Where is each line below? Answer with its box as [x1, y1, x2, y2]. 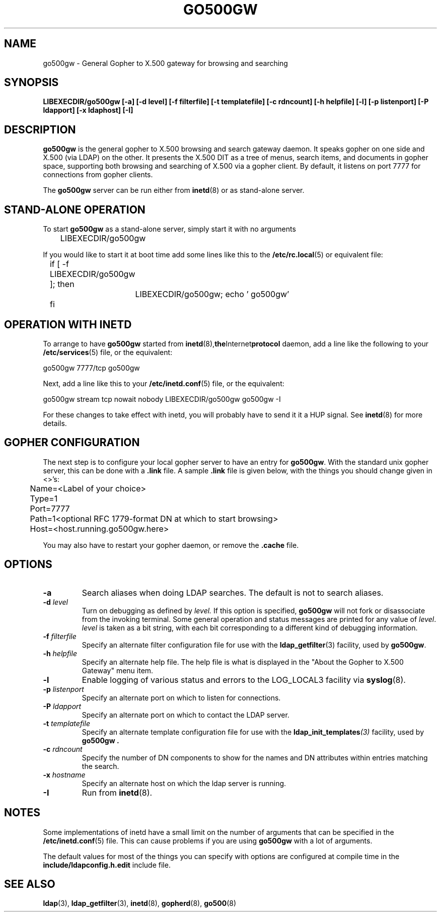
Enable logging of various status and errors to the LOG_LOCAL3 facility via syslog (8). [82, 674, 406, 685]
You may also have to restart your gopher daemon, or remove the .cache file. [43, 540, 299, 549]
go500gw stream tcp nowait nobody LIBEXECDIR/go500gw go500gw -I [43, 394, 281, 403]
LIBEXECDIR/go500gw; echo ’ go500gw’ [135, 289, 289, 300]
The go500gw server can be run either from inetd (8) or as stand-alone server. [43, 186, 305, 195]
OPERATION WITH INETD [4, 318, 132, 331]
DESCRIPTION [4, 123, 76, 136]
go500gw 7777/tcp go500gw [43, 363, 140, 372]
